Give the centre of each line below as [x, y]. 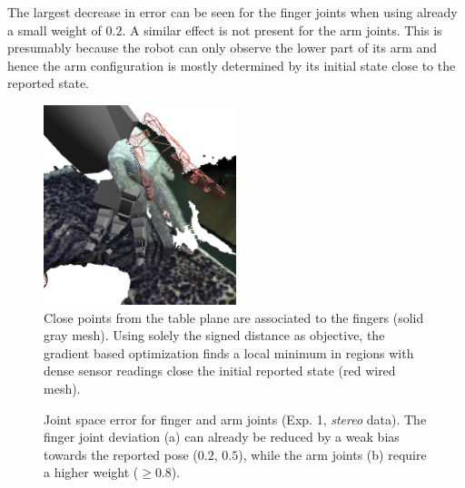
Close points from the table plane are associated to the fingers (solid [234, 317]
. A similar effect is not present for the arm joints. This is [282, 29]
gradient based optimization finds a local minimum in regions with [229, 352]
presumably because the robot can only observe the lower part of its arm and [223, 48]
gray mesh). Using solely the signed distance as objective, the [214, 335]
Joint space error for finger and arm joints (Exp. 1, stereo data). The [235, 419]
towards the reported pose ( [121, 454]
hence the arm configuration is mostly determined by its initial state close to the [232, 65]
